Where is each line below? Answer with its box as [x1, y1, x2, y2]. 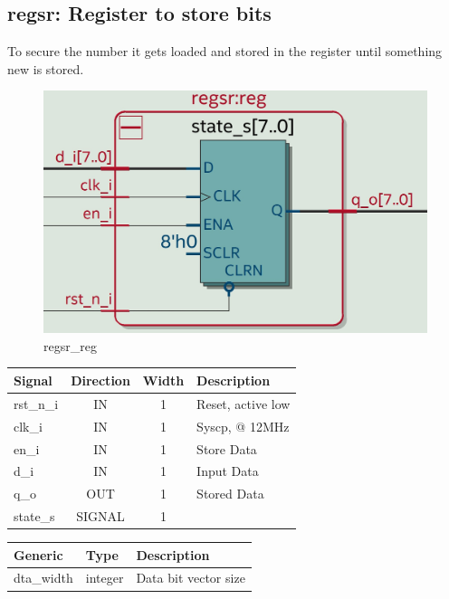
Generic [14, 545, 63, 564]
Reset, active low [196, 394, 291, 413]
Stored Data [196, 484, 264, 503]
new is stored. [7, 59, 84, 78]
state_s [14, 507, 55, 526]
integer [85, 568, 124, 587]
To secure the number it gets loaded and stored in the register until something [7, 42, 443, 61]
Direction [71, 370, 130, 389]
